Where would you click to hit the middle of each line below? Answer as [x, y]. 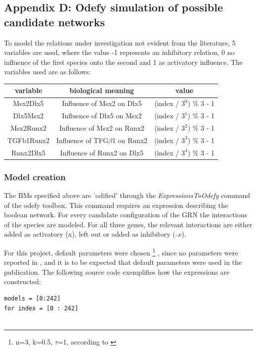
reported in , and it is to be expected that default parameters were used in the [123, 262]
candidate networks [54, 22]
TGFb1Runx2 [28, 140]
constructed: [22, 281]
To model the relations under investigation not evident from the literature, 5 [120, 42]
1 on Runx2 [130, 140]
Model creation [35, 176]
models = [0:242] [32, 299]
